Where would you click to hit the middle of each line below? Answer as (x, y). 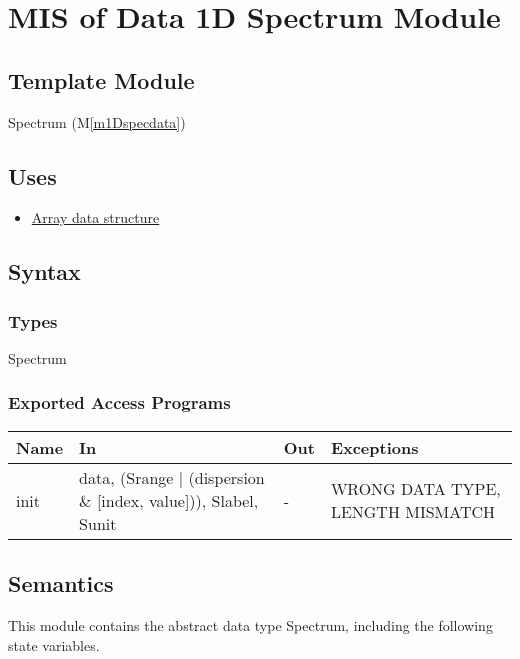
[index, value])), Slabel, (177, 500)
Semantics (61, 583)
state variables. (54, 644)
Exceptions (374, 447)
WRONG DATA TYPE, (415, 489)
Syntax (44, 271)
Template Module (101, 79)
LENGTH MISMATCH (413, 512)
